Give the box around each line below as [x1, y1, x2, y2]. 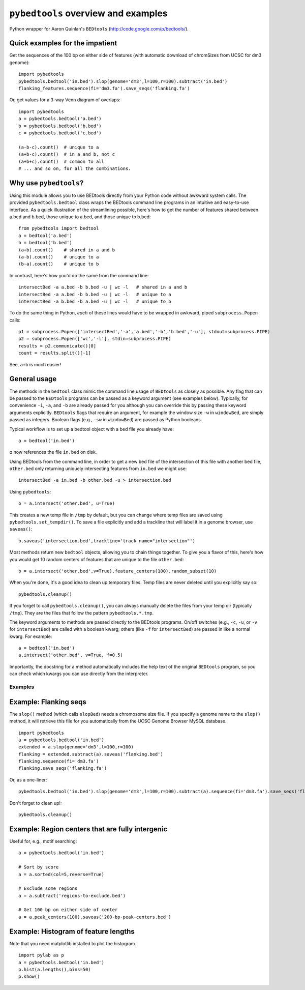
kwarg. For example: [9, 633, 52, 639]
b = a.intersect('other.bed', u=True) [18, 501, 115, 506]
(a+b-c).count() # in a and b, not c [18, 152, 115, 157]
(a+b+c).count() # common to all [18, 158, 104, 164]
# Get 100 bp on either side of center [18, 907, 118, 913]
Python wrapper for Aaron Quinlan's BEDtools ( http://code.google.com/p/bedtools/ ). [9, 25, 189, 32]
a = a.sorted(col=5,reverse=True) [18, 871, 104, 877]
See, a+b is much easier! [9, 361, 62, 367]
